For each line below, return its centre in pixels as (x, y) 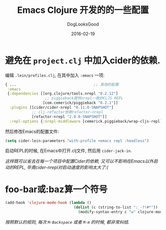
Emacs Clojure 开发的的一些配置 (83, 10)
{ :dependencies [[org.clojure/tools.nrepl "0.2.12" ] (63, 94)
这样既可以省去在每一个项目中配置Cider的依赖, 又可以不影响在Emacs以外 (80, 161)
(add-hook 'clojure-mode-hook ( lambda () (48, 203)
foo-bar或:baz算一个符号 (56, 189)
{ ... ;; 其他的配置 (62, 85)
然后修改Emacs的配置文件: (32, 131)
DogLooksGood (83, 24)
